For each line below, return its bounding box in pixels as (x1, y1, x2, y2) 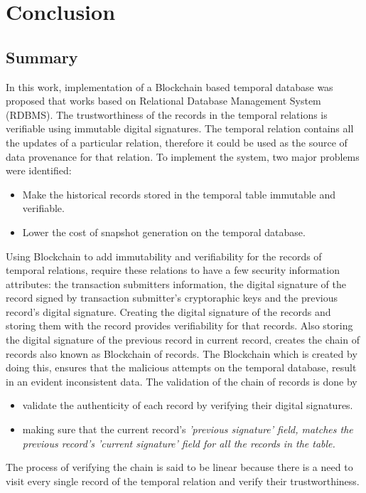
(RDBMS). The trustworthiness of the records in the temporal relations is (6, 107, 328, 122)
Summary (6, 46, 78, 68)
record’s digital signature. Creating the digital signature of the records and (6, 304, 331, 319)
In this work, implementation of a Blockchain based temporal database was (6, 79, 333, 94)
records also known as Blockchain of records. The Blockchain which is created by (6, 346, 357, 361)
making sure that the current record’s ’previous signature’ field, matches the (22, 422, 353, 437)
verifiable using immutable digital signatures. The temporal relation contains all (6, 121, 354, 136)
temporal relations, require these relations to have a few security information (6, 263, 340, 277)
